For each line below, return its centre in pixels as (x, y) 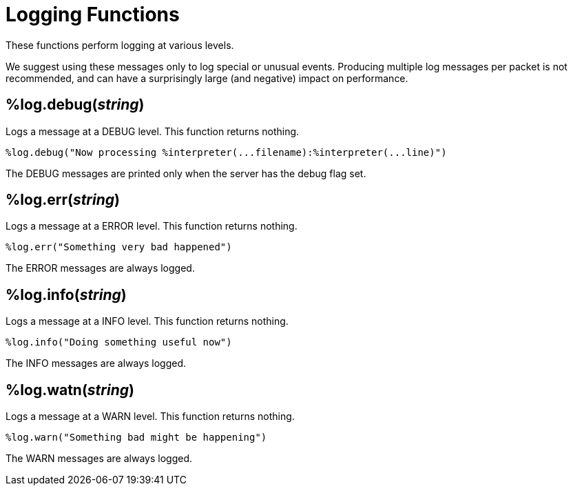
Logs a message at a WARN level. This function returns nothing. (150, 417)
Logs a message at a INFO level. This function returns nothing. (147, 321)
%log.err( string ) (63, 200)
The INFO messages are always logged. (96, 363)
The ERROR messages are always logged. (100, 268)
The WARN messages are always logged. (99, 459)
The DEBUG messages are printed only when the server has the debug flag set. (186, 173)
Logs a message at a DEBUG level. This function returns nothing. (153, 131)
